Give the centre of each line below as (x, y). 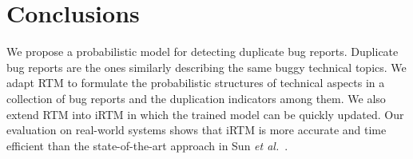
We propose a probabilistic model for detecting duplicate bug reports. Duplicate (203, 52)
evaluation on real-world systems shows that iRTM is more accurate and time (197, 130)
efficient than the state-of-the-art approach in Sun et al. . (147, 145)
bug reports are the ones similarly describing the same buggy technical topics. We (206, 67)
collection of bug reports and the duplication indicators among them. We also (196, 98)
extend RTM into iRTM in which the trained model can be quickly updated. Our (205, 114)
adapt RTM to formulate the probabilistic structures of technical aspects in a (196, 83)
